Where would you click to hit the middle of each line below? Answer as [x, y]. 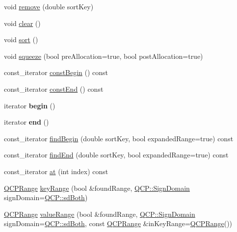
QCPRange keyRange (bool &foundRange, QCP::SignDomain [97, 188]
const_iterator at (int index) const [56, 171]
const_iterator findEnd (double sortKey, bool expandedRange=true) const [116, 155]
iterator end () [26, 122]
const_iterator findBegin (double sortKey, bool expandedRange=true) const [119, 138]
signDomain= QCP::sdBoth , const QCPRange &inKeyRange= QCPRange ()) [118, 223]
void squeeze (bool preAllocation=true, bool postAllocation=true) [104, 56]
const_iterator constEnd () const [54, 89]
